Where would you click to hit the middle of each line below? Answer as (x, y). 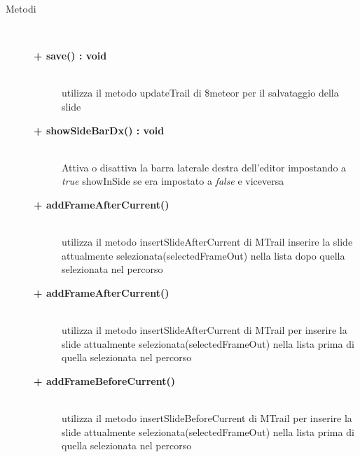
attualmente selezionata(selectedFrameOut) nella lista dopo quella (203, 255)
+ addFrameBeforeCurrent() (104, 380)
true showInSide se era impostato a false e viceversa (173, 181)
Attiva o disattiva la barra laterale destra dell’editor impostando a (204, 167)
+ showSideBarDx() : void (99, 130)
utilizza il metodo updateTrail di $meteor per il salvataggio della (200, 93)
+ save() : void (70, 56)
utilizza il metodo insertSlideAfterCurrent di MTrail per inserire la (205, 330)
